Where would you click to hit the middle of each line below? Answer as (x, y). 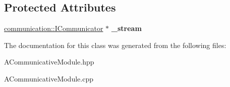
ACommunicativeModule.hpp (49, 62)
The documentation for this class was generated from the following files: (115, 45)
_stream (126, 28)
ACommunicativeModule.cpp (49, 78)
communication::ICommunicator (54, 28)
